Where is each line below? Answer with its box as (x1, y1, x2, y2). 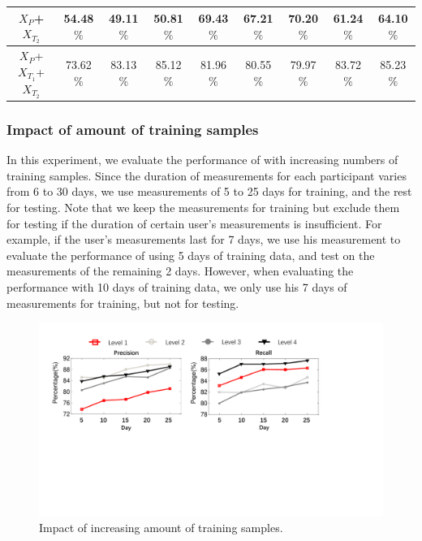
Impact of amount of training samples (6, 119, 259, 139)
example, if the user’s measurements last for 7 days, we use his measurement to (6, 231, 401, 248)
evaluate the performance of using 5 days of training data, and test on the (6, 246, 375, 263)
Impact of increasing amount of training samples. (39, 519, 283, 536)
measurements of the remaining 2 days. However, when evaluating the (6, 262, 354, 279)
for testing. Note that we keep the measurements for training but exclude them (6, 199, 400, 216)
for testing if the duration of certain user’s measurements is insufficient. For (6, 214, 382, 232)
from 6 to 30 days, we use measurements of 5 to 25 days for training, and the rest (6, 183, 412, 200)
